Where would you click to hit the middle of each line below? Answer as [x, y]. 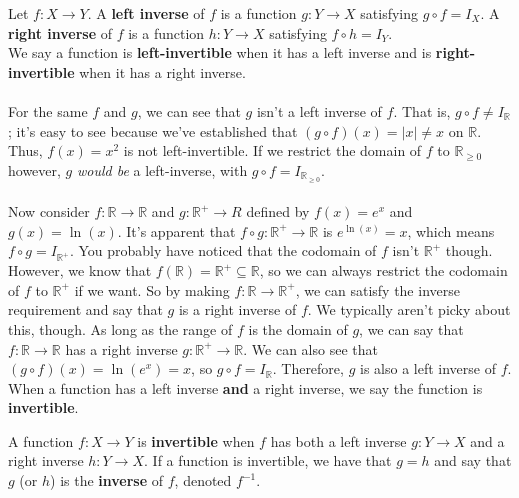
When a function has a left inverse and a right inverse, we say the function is [245, 387]
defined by [278, 211]
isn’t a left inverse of [319, 110]
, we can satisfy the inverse [377, 289]
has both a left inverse [338, 440]
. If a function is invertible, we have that [268, 460]
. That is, [422, 110]
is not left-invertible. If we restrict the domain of [272, 150]
